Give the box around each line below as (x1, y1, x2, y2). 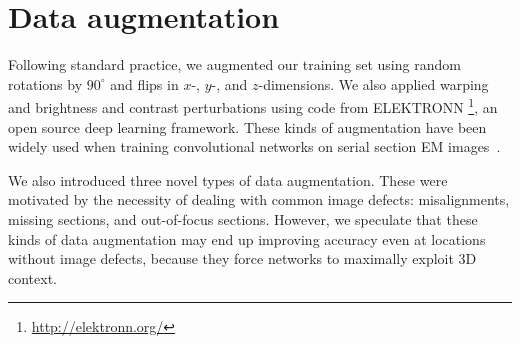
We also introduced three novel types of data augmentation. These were (8, 169, 448, 190)
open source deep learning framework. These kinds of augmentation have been (8, 116, 487, 137)
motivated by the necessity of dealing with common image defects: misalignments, (8, 189, 510, 210)
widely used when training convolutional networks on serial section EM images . (8, 136, 501, 157)
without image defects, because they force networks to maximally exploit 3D (8, 248, 477, 269)
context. (8, 267, 57, 288)
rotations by (8, 73, 83, 94)
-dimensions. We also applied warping (258, 73, 489, 94)
